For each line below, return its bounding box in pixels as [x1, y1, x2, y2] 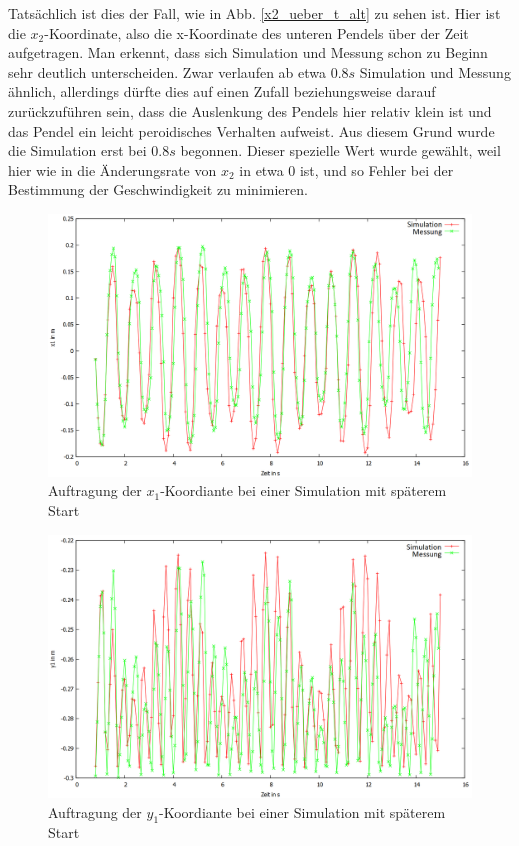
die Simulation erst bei [8, 140, 147, 161]
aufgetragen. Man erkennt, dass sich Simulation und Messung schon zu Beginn [8, 42, 488, 63]
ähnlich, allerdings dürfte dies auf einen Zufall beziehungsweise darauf [8, 81, 436, 102]
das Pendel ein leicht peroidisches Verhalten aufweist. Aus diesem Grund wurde [8, 120, 495, 141]
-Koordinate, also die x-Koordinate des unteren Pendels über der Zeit [44, 22, 469, 43]
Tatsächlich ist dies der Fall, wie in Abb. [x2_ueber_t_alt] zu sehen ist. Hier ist [8, 3, 501, 23]
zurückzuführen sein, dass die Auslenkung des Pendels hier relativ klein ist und [8, 100, 492, 121]
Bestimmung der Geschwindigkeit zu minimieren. [8, 179, 308, 200]
